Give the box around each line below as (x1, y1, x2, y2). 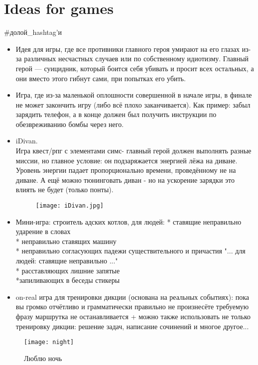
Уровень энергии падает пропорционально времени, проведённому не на (15, 165, 236, 175)
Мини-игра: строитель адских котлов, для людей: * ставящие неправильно (15, 216, 242, 227)
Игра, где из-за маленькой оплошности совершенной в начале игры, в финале (15, 90, 252, 100)
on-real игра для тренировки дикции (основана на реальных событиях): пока (15, 291, 250, 302)
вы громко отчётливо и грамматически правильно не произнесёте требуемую (15, 301, 249, 312)
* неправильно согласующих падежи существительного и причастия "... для (15, 245, 246, 256)
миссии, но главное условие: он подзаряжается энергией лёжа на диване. (15, 155, 238, 165)
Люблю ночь (24, 353, 62, 363)
